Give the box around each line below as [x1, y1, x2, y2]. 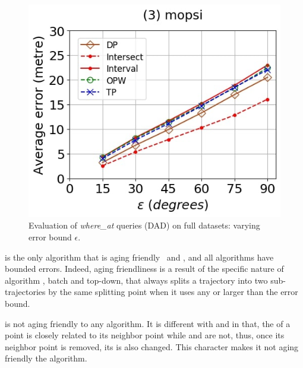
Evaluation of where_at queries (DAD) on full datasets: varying [29, 219, 260, 231]
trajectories [5, 285, 46, 298]
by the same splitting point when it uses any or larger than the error [48, 285, 298, 298]
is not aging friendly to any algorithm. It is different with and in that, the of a [5, 317, 291, 329]
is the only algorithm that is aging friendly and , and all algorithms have [5, 250, 274, 263]
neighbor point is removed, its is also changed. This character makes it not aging [5, 340, 299, 353]
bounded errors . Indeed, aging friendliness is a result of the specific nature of [5, 262, 284, 275]
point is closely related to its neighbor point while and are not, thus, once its [5, 329, 285, 341]
